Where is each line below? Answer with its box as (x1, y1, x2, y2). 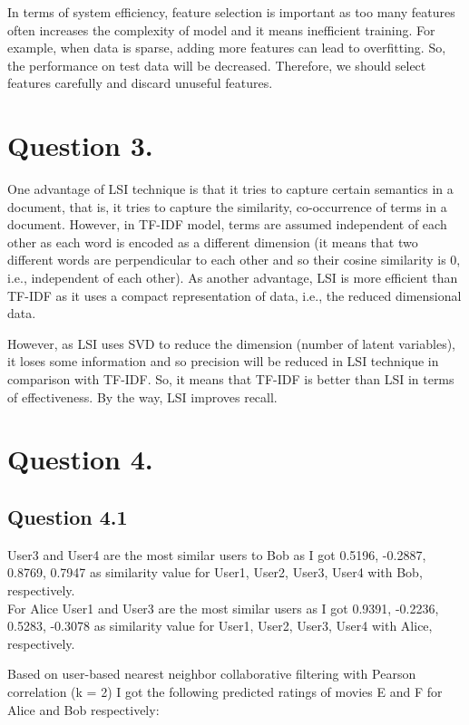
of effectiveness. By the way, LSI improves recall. (7, 387, 278, 406)
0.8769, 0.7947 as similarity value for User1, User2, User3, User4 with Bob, (7, 563, 423, 582)
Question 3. (7, 127, 153, 164)
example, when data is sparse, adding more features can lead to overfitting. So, (7, 38, 446, 57)
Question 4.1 (7, 502, 128, 530)
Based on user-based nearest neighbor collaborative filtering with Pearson (7, 664, 416, 683)
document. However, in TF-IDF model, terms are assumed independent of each (7, 215, 447, 234)
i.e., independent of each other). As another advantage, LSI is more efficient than (7, 268, 458, 287)
